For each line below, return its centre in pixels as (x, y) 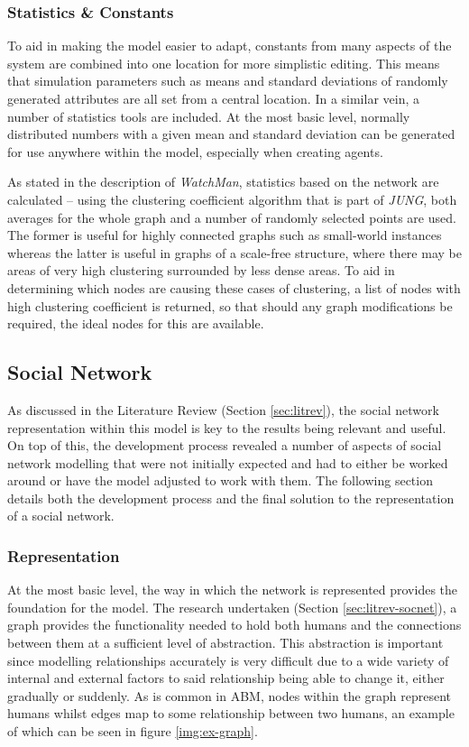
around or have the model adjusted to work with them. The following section (220, 480)
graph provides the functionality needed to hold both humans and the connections (234, 625)
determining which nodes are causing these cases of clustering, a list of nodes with (234, 287)
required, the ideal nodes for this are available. (136, 323)
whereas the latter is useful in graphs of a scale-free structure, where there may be (234, 252)
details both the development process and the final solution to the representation (231, 498)
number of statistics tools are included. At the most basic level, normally (209, 116)
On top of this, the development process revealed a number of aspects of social (225, 445)
